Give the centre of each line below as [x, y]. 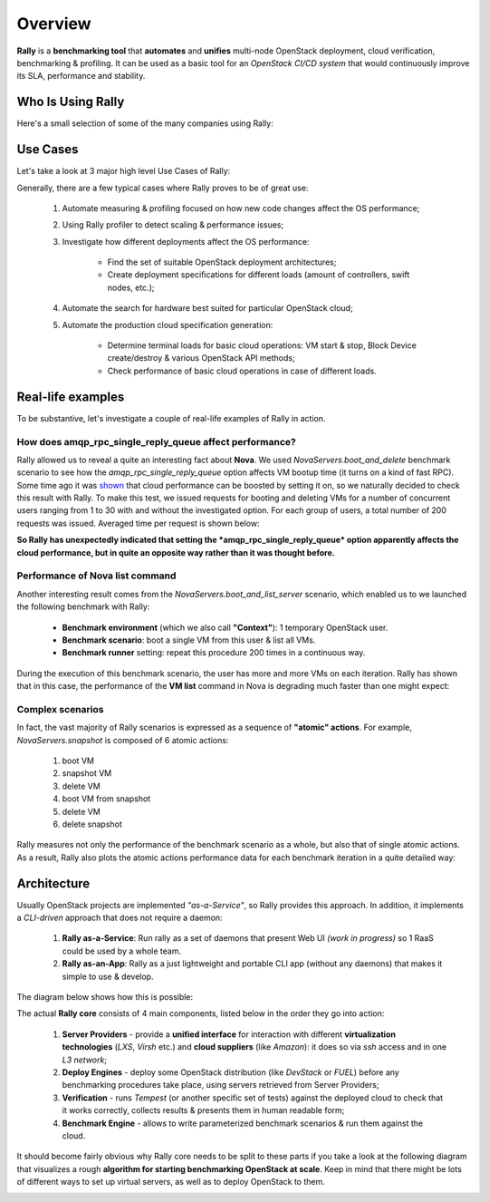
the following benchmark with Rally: [83, 606]
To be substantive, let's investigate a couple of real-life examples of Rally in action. [171, 418]
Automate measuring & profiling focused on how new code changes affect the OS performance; [241, 208]
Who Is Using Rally [71, 102]
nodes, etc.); [131, 287]
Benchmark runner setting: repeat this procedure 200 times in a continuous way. [214, 653]
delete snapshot [92, 824]
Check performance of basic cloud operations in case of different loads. [242, 371]
